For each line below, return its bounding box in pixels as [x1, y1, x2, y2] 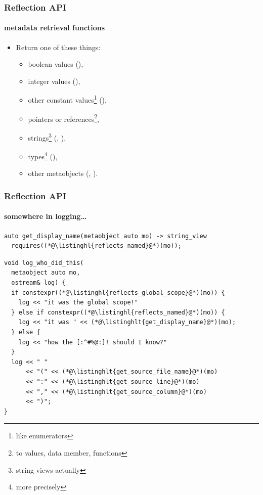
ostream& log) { [11, 279, 66, 287]
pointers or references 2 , [28, 112, 99, 124]
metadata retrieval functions [4, 22, 105, 33]
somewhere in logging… [4, 211, 87, 221]
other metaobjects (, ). [28, 168, 98, 178]
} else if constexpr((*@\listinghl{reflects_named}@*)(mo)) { [11, 308, 225, 316]
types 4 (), [28, 150, 58, 161]
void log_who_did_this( [4, 259, 84, 266]
